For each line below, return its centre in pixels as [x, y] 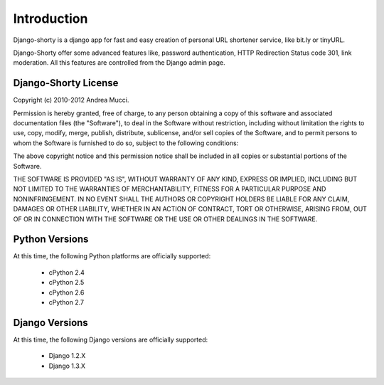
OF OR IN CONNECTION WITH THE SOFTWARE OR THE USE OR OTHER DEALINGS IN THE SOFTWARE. [165, 219]
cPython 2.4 [67, 272]
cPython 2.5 [66, 283]
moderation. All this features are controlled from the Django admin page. [119, 63]
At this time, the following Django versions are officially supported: [111, 339]
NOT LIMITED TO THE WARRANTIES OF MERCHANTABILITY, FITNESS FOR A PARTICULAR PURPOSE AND [170, 189]
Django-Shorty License [66, 83]
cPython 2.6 [66, 292]
